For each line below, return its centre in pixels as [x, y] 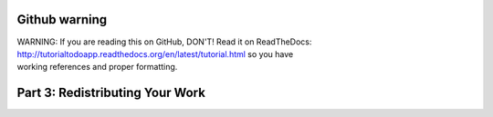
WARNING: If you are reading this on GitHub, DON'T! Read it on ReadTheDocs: [164, 42]
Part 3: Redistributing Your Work [111, 93]
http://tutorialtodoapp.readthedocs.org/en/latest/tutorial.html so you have [155, 54]
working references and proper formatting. [97, 67]
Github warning [62, 19]
